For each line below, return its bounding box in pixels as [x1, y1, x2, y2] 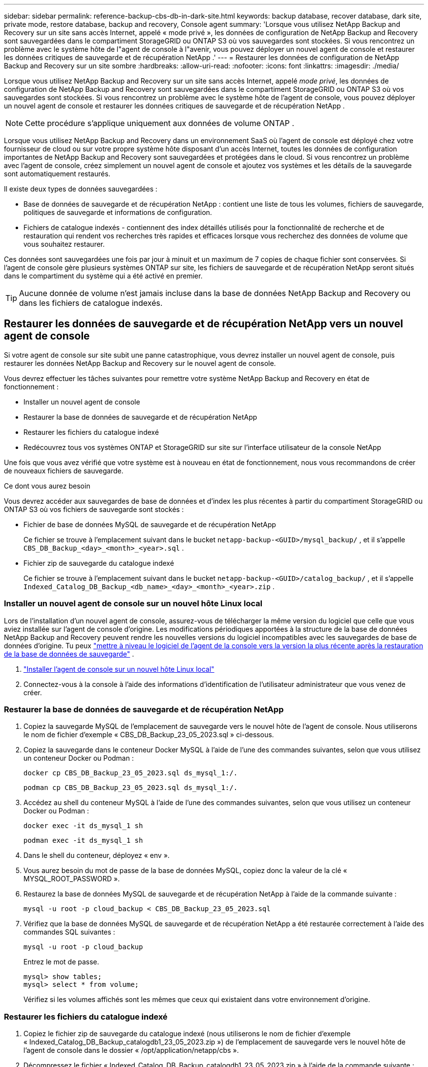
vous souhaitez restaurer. [23, 240, 105, 248]
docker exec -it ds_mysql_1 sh [23, 822, 143, 830]
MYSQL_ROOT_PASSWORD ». [23, 875, 120, 883]
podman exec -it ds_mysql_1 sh [23, 836, 143, 845]
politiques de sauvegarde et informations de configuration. [23, 208, 212, 216]
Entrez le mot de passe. [23, 958, 99, 966]
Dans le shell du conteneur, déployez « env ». [23, 851, 170, 860]
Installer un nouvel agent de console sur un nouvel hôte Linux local [4, 598, 262, 609]
